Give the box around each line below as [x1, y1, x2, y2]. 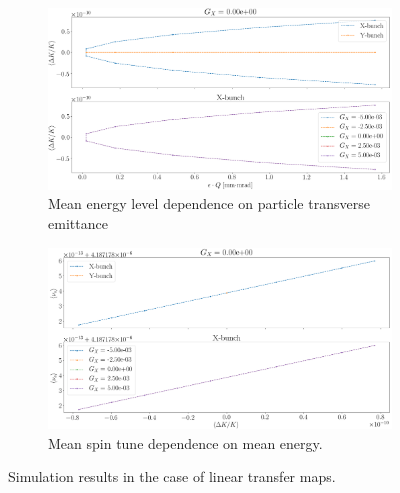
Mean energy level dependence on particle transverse [48, 193, 370, 214]
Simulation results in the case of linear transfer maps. [8, 466, 336, 487]
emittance [48, 212, 108, 233]
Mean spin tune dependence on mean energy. [48, 432, 323, 453]
